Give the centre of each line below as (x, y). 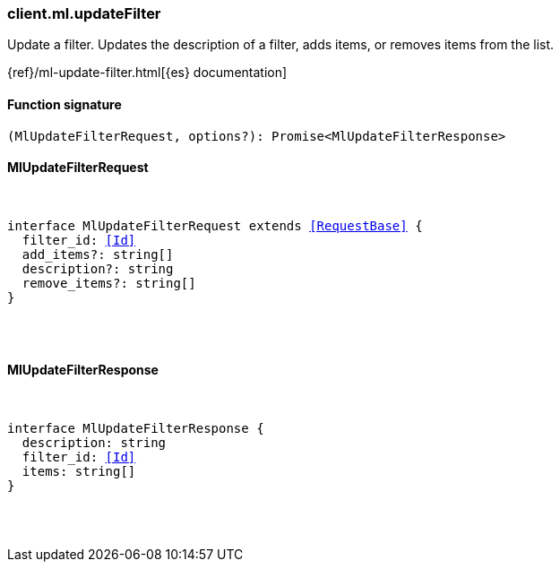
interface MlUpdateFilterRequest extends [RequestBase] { (215, 225)
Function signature (65, 104)
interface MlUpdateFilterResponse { (136, 429)
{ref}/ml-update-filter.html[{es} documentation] (147, 73)
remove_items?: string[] (109, 283)
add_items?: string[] (98, 254)
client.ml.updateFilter (84, 13)
